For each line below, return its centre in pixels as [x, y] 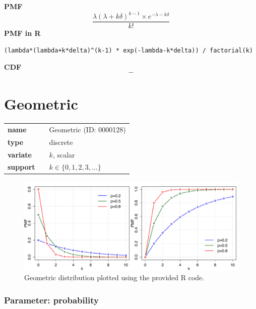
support [21, 167]
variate [20, 154]
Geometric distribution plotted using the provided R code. [114, 277]
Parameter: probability [51, 300]
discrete [61, 142]
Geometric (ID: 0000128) [87, 129]
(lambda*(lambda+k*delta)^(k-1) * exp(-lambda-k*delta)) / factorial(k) [129, 50]
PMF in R [22, 33]
